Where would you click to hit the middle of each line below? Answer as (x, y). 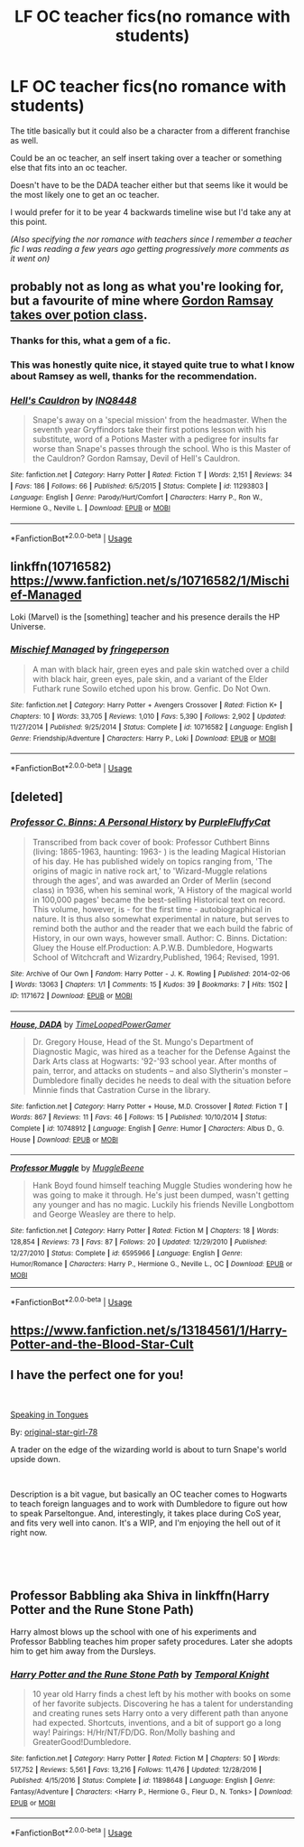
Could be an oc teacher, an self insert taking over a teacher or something (146, 158)
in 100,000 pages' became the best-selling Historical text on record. (159, 900)
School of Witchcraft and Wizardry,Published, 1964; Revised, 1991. (156, 957)
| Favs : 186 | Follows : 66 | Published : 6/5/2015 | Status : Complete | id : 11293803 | (139, 486)
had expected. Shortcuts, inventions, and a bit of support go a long (157, 1723)
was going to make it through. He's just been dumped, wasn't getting (161, 1195)
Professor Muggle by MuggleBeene (77, 1168)
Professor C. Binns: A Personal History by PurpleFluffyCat (141, 822)
